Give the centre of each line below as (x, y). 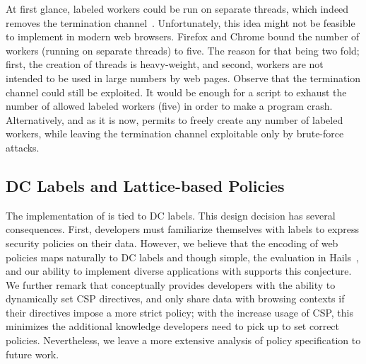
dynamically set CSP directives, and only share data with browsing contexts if (175, 298)
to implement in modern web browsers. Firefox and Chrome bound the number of (183, 36)
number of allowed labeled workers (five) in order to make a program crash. (169, 106)
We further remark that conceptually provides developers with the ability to (171, 284)
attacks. (23, 147)
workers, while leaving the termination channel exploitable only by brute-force (175, 133)
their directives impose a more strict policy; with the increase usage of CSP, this (179, 312)
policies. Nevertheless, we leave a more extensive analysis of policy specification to (183, 340)
